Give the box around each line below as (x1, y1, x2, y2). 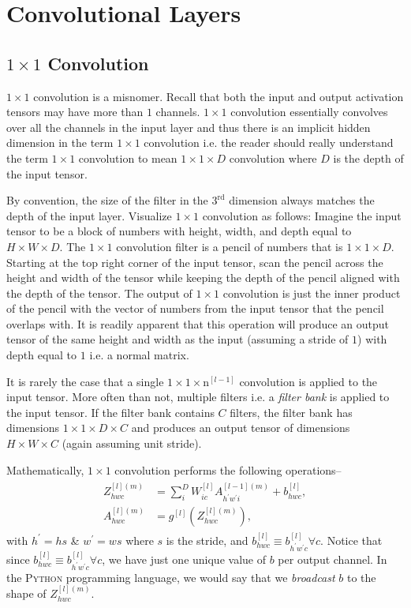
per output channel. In (278, 550, 387, 567)
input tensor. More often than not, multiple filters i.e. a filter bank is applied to (6, 388, 390, 405)
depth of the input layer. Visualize (6, 207, 172, 223)
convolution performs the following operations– (114, 461, 342, 478)
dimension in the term (6, 134, 114, 151)
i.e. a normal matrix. (89, 347, 189, 363)
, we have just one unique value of (102, 550, 266, 567)
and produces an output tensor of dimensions (131, 419, 350, 436)
